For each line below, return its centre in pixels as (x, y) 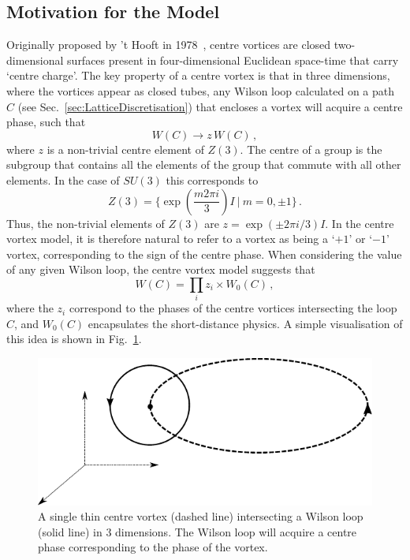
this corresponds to (212, 179)
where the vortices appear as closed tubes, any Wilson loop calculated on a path (201, 90)
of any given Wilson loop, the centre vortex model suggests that (161, 269)
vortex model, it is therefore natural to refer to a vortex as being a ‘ (171, 239)
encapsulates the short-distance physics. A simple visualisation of (245, 323)
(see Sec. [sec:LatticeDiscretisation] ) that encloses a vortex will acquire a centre (210, 106)
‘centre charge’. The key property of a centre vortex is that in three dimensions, (198, 75)
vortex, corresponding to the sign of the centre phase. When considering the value (204, 254)
